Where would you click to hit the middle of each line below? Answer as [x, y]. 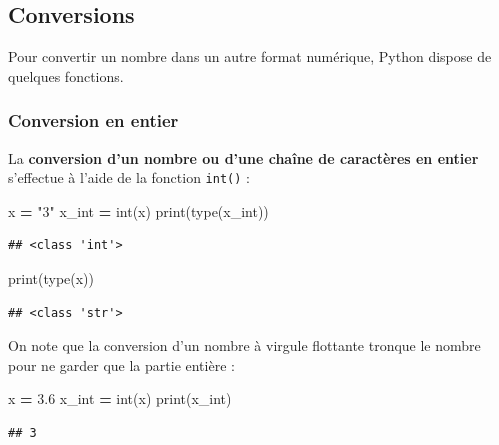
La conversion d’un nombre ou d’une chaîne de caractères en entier [243, 157]
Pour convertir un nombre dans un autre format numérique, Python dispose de [250, 56]
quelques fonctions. [66, 75]
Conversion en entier [93, 120]
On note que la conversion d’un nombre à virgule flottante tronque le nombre [244, 345]
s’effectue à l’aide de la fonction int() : [129, 177]
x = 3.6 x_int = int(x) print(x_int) [120, 398]
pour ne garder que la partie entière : [121, 364]
